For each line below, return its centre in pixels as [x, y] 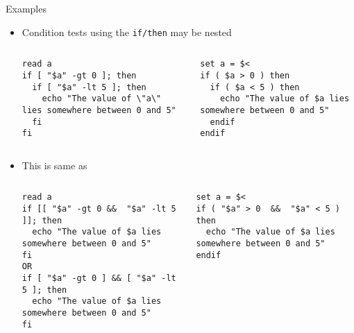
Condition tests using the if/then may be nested [127, 32]
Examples [26, 8]
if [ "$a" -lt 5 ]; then [89, 87]
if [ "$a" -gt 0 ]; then [79, 75]
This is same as [54, 165]
